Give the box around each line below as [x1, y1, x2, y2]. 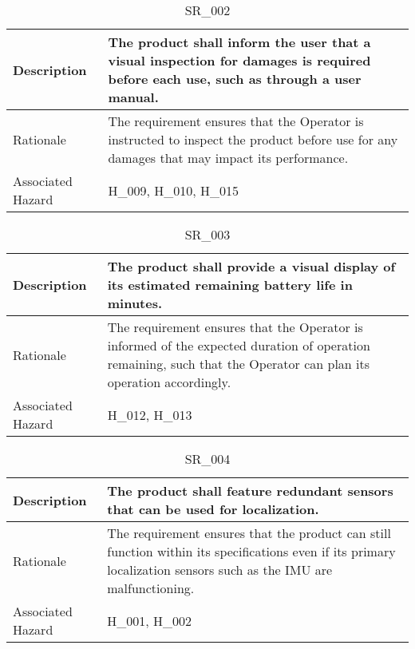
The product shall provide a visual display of [107, 257, 396, 275]
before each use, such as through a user [108, 69, 362, 88]
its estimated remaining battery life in [107, 275, 353, 294]
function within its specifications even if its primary [107, 542, 396, 560]
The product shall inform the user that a [108, 33, 371, 51]
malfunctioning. [107, 579, 195, 597]
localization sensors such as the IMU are [107, 560, 333, 579]
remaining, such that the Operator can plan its [107, 354, 370, 373]
